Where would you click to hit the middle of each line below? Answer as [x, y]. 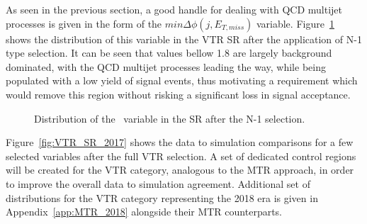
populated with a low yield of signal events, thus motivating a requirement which [182, 80]
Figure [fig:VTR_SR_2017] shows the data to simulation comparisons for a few [180, 142]
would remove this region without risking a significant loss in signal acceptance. [178, 94]
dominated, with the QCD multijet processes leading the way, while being [166, 66]
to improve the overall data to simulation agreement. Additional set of [158, 183]
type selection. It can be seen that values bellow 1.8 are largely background [169, 53]
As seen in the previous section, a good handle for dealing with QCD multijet [174, 9]
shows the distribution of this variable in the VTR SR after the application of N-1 [184, 39]
